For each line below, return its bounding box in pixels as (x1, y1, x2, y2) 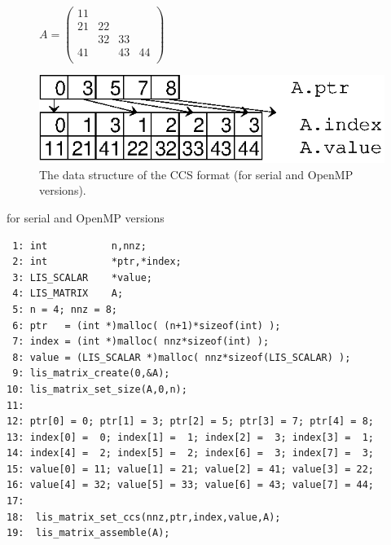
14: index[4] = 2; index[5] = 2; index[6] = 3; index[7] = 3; (7, 447, 375, 459)
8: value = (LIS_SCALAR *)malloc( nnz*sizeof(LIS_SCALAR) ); (12, 351, 351, 363)
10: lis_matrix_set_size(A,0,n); (7, 383, 187, 395)
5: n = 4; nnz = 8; (12, 303, 118, 315)
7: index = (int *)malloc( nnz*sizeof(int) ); (12, 336, 270, 348)
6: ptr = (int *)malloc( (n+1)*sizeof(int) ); (12, 319, 281, 332)
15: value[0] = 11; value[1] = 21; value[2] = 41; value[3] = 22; (7, 463, 375, 475)
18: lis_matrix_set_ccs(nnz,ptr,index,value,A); (7, 511, 281, 523)
